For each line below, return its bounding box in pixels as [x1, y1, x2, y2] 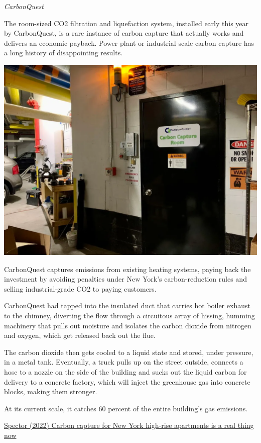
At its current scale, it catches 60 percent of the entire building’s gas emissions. [4, 403, 248, 413]
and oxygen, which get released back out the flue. [4, 330, 156, 340]
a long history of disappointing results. [4, 47, 123, 58]
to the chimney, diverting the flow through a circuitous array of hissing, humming [4, 310, 255, 320]
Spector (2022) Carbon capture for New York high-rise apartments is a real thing [4, 420, 254, 430]
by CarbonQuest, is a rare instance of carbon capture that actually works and [4, 28, 244, 38]
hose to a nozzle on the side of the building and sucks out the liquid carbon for [4, 366, 247, 377]
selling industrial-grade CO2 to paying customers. [4, 283, 157, 294]
